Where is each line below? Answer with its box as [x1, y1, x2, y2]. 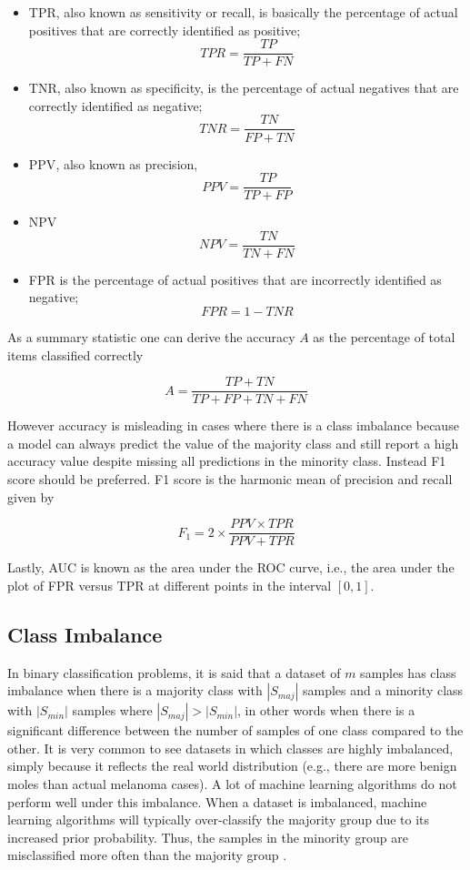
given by [7, 487, 55, 506]
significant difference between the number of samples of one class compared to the [7, 721, 464, 740]
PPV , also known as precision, [28, 154, 198, 173]
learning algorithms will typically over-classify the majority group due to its [7, 810, 430, 829]
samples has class [360, 663, 456, 682]
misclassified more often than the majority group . [7, 845, 287, 865]
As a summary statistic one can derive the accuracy [7, 328, 295, 346]
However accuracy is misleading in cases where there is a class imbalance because [7, 416, 459, 435]
